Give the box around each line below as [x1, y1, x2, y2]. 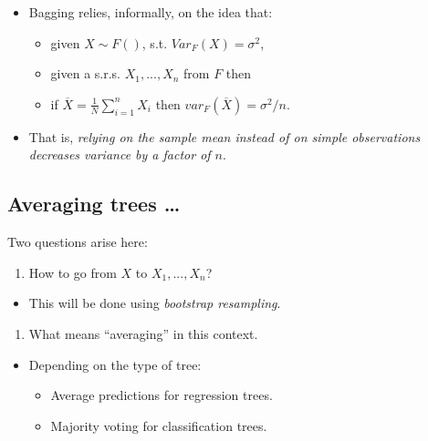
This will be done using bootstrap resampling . [28, 293, 281, 313]
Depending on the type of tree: [28, 354, 202, 374]
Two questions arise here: [7, 232, 148, 251]
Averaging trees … [7, 190, 181, 218]
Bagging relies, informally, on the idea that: [28, 3, 273, 21]
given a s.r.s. [50, 64, 121, 83]
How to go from [28, 262, 117, 282]
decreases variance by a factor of [28, 145, 211, 164]
